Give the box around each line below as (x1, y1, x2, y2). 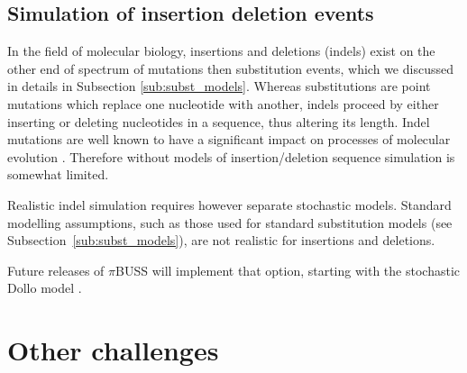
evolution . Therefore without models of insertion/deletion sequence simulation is (7, 147, 455, 166)
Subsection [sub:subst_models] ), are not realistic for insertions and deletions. (7, 231, 435, 250)
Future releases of (7, 260, 105, 279)
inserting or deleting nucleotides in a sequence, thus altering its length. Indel (7, 112, 430, 131)
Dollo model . (7, 278, 82, 297)
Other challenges (7, 332, 219, 368)
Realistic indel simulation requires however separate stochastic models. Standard (7, 195, 452, 214)
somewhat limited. (7, 165, 109, 184)
